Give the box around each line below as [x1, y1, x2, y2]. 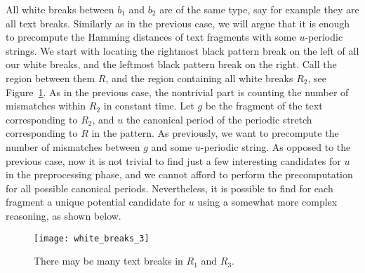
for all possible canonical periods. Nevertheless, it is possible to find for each [6, 180, 333, 195]
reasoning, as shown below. [6, 208, 121, 222]
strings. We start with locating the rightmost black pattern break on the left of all [6, 43, 359, 58]
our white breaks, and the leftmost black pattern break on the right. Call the [6, 57, 337, 72]
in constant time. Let [103, 98, 194, 113]
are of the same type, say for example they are [159, 2, 359, 16]
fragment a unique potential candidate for [6, 194, 186, 209]
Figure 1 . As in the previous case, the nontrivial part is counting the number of [6, 84, 349, 99]
